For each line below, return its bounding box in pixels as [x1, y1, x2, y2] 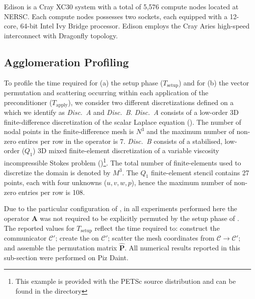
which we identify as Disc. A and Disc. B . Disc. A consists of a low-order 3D [4, 107, 239, 117]
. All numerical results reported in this [125, 242, 240, 252]
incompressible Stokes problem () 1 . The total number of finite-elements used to [4, 156, 241, 167]
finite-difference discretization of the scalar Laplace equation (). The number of [4, 116, 241, 127]
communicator [4, 233, 47, 243]
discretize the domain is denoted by [4, 167, 111, 177]
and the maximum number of [146, 126, 234, 136]
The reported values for [4, 222, 75, 233]
